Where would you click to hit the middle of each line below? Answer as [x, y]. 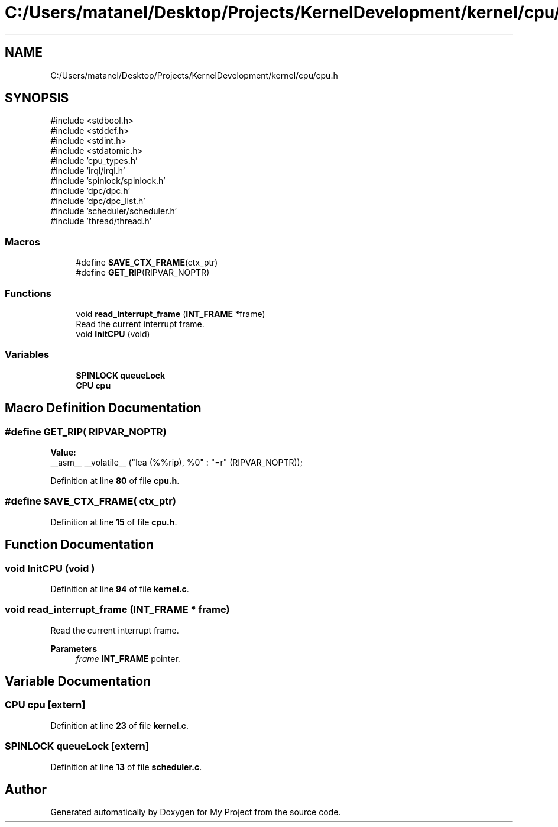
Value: [63, 452]
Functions [28, 293]
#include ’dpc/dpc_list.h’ [98, 201]
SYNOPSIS [37, 98]
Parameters [74, 648]
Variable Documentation [78, 681]
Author [26, 790]
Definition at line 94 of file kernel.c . [120, 589]
